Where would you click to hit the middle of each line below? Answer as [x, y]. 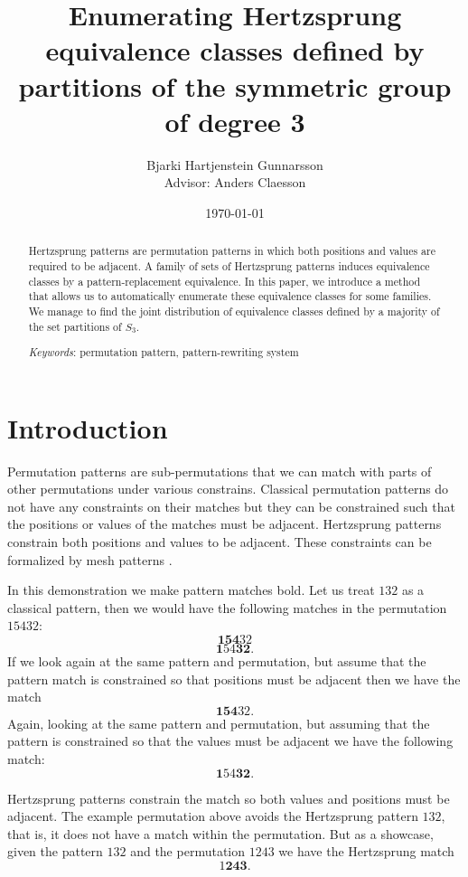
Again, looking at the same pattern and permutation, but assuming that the [219, 723]
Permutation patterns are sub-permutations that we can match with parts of [220, 471]
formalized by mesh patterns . [90, 559]
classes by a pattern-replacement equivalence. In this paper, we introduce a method [225, 281]
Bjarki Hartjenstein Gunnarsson [235, 164]
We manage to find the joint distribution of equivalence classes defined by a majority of [234, 311]
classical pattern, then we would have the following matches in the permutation [227, 607]
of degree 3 [235, 121]
